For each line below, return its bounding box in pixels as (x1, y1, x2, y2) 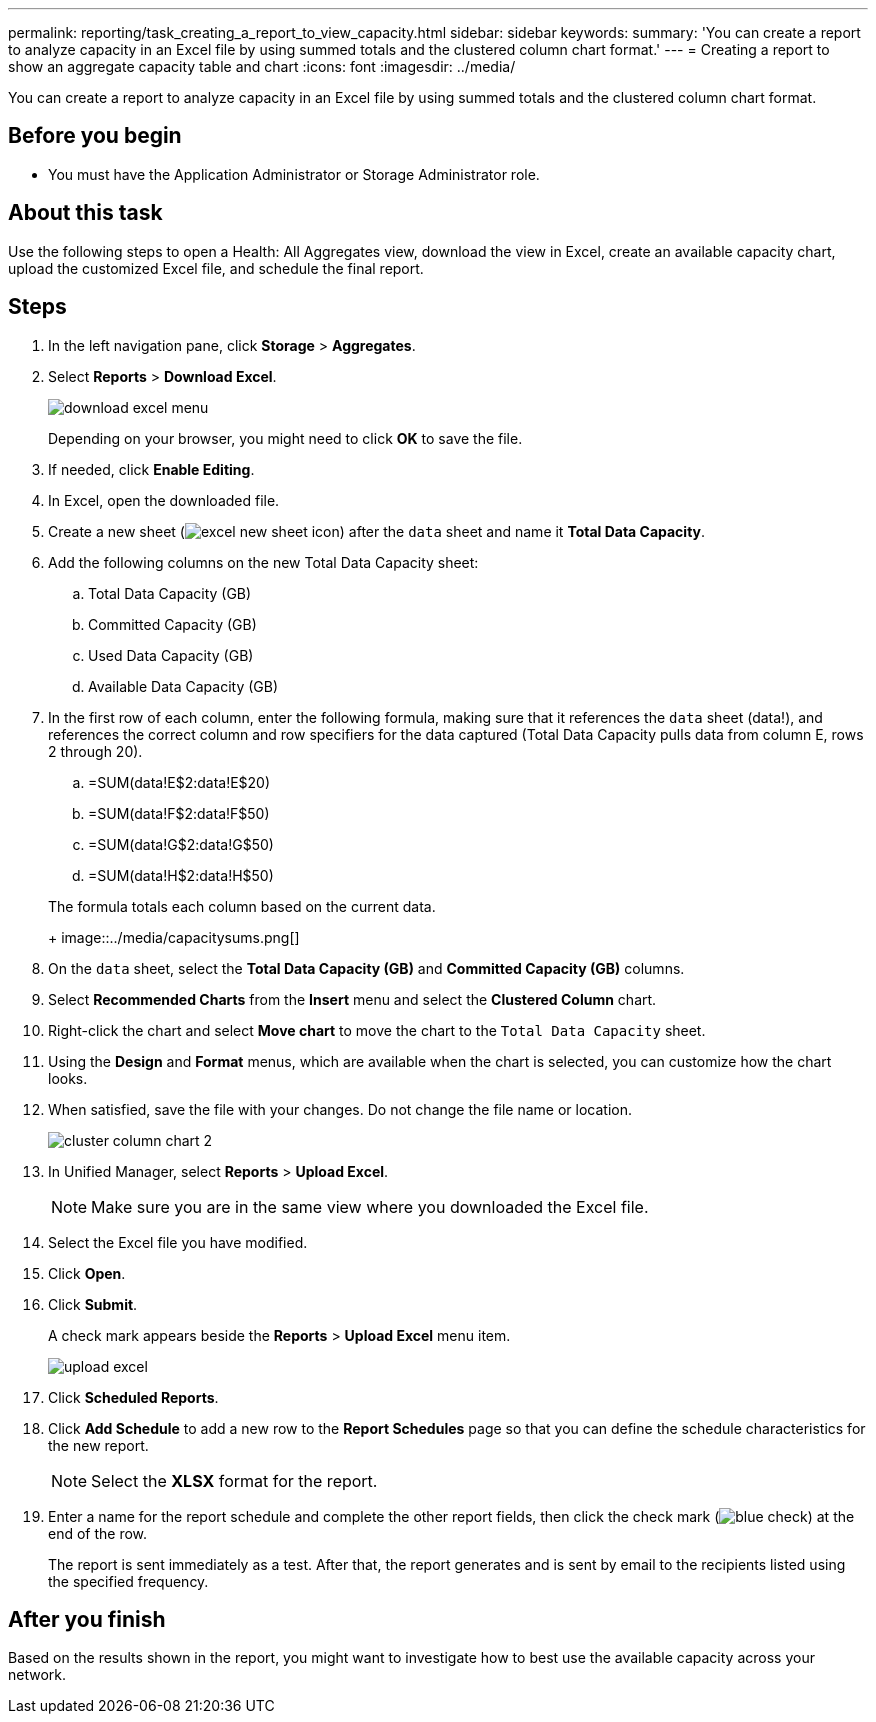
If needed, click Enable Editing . (48, 460, 255, 478)
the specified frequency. (48, 1572, 209, 1590)
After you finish (8, 1606, 166, 1632)
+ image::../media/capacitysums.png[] (48, 928, 300, 946)
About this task (8, 200, 163, 226)
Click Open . (48, 1264, 126, 1282)
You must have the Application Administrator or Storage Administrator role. (48, 165, 540, 183)
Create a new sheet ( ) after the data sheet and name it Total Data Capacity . (48, 522, 706, 540)
